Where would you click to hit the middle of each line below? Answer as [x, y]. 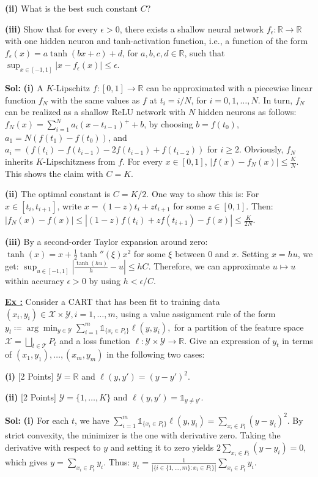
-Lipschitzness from [79, 161]
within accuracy [35, 281]
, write [69, 206]
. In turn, [275, 100]
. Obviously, [261, 149]
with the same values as [95, 100]
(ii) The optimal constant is [58, 194]
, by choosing [168, 124]
